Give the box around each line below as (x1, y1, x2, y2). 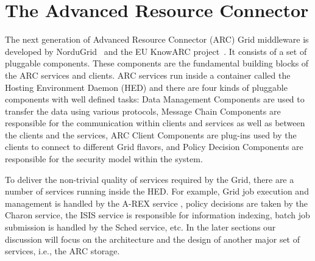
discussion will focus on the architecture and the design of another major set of (5, 232, 300, 245)
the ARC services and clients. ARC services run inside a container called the (5, 68, 291, 81)
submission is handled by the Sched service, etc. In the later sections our (5, 221, 276, 234)
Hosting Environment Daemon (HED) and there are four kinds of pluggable (5, 80, 288, 93)
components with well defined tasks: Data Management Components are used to (5, 93, 305, 105)
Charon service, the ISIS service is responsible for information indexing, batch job (5, 209, 310, 221)
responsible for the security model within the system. (5, 152, 203, 165)
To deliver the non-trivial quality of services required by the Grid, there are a (5, 173, 294, 185)
